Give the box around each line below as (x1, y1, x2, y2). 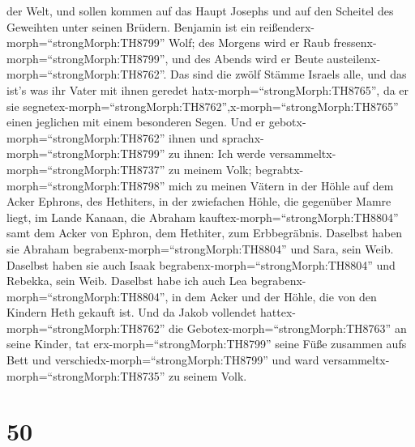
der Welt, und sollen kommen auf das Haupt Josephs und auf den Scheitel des (6, 2, 394, 19)
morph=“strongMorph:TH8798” (6, 177, 165, 194)
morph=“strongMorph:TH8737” (6, 160, 165, 177)
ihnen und (169, 129, 219, 146)
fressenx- (333, 34, 377, 51)
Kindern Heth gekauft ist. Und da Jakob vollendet (6, 304, 257, 321)
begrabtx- (255, 160, 304, 177)
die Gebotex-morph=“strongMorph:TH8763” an (169, 319, 407, 336)
